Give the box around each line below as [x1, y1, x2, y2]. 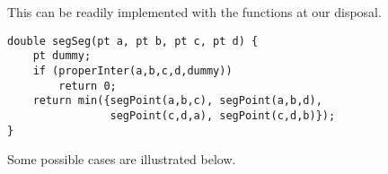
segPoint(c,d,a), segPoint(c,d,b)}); [110, 109, 336, 122]
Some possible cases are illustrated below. [7, 150, 236, 169]
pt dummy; [32, 49, 92, 63]
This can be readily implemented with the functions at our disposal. [7, 3, 382, 21]
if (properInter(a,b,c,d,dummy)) [32, 64, 233, 77]
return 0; [58, 79, 117, 92]
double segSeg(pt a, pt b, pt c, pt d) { [7, 34, 259, 48]
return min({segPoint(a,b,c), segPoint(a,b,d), [32, 94, 322, 108]
